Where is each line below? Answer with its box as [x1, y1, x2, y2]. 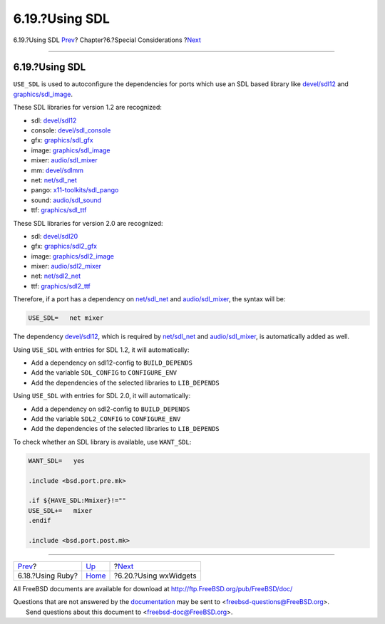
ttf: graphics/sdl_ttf [31, 206, 87, 214]
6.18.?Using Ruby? [17, 571, 78, 581]
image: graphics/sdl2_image [31, 251, 114, 260]
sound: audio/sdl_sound [31, 196, 102, 204]
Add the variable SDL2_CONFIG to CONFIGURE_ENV [31, 414, 181, 423]
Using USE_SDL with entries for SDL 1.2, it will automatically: [13, 345, 190, 354]
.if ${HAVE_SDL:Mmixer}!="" [28, 496, 126, 505]
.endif [28, 516, 51, 525]
